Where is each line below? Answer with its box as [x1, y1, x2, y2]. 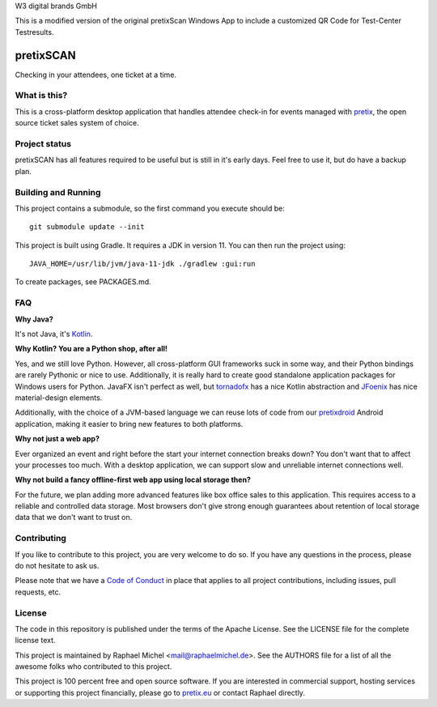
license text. [15, 636, 56, 645]
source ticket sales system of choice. [15, 118, 139, 128]
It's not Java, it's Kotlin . [15, 329, 93, 339]
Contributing [15, 533, 66, 544]
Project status [15, 138, 72, 149]
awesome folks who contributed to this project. [15, 662, 172, 671]
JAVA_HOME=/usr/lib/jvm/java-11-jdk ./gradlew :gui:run [29, 259, 256, 269]
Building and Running [15, 186, 101, 198]
